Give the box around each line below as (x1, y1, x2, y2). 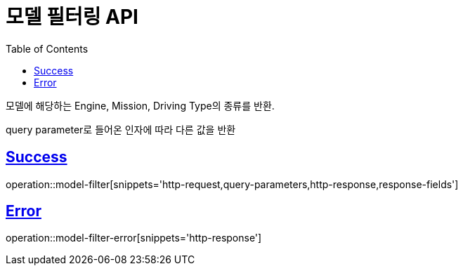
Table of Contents (6, 42, 89, 55)
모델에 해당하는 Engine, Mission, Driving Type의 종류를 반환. (6, 99, 275, 112)
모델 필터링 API (6, 5, 138, 29)
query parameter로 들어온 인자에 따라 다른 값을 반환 (6, 123, 236, 135)
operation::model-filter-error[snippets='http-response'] (6, 232, 262, 244)
